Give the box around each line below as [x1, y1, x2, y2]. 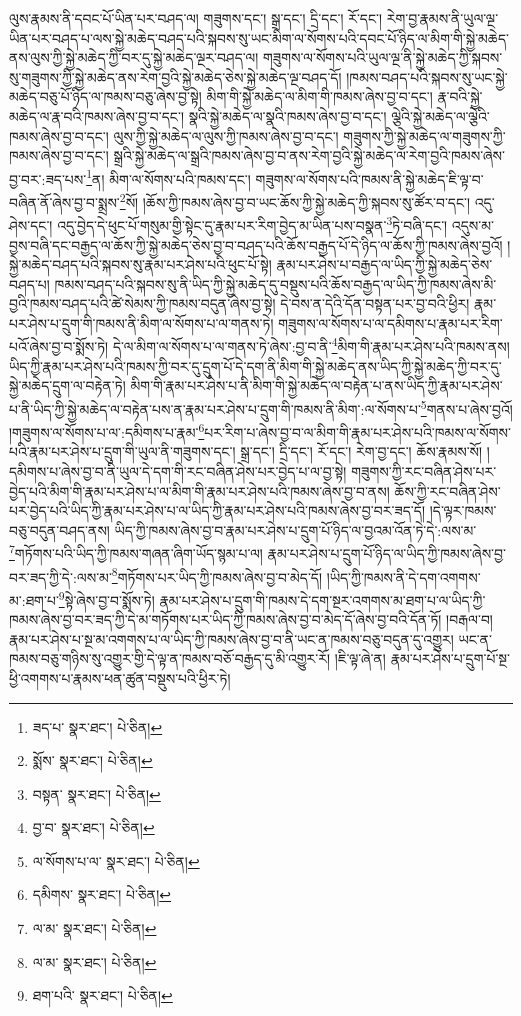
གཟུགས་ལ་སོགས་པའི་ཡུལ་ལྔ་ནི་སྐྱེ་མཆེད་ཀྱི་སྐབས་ [262, 47, 503, 68]
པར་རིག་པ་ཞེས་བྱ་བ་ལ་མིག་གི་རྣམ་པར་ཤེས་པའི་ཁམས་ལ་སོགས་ [204, 421, 511, 442]
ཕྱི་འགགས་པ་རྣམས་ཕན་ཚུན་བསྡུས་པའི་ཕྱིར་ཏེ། [9, 667, 231, 688]
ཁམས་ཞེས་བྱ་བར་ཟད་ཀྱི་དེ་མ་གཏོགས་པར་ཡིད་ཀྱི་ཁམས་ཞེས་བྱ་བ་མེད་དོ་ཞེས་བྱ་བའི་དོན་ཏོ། [9, 609, 442, 630]
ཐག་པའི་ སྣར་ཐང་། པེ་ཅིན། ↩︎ [32, 985, 173, 1006]
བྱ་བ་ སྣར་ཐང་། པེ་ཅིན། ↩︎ [32, 817, 155, 838]
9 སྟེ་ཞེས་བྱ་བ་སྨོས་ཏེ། [58, 586, 155, 610]
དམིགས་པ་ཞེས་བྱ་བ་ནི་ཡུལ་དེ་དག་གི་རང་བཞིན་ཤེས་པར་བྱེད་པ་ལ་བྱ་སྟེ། [9, 461, 347, 481]
